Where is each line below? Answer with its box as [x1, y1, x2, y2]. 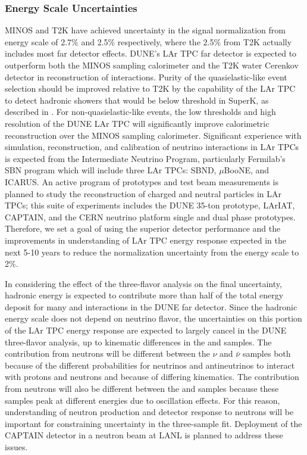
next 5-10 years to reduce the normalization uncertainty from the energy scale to [5, 245, 299, 258]
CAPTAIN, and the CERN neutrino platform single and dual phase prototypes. [5, 210, 296, 223]
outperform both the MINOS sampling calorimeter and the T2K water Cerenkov [5, 59, 299, 71]
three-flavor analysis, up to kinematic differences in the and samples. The [5, 335, 272, 348]
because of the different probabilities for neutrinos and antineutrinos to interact [5, 359, 295, 371]
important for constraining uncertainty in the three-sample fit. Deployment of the [5, 417, 302, 429]
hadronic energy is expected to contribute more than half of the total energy [5, 289, 284, 301]
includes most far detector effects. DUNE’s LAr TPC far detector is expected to [5, 47, 297, 60]
